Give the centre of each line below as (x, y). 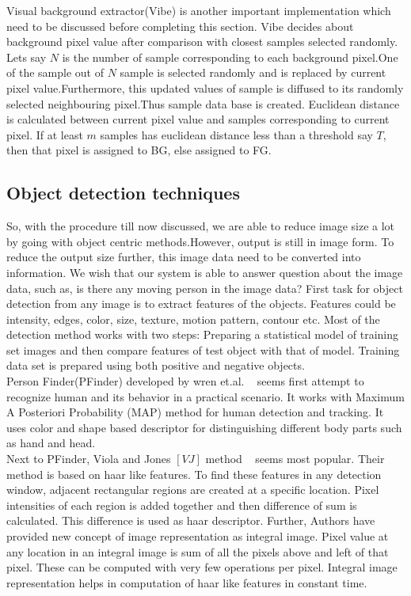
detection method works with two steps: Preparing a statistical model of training (203, 334)
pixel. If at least (45, 134)
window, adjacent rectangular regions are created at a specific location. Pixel (193, 490)
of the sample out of (55, 72)
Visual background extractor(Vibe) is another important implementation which (199, 10)
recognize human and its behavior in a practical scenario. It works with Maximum (205, 396)
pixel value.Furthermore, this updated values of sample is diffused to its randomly (205, 87)
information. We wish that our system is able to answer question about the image (205, 272)
